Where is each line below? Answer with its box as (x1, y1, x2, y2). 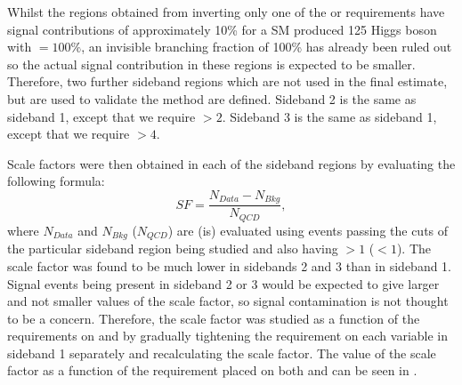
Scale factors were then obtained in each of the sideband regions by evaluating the (7, 154, 456, 172)
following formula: (7, 172, 105, 190)
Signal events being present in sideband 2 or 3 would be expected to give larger (7, 274, 440, 293)
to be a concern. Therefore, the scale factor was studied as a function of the (7, 309, 420, 327)
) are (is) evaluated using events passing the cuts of (167, 221, 449, 239)
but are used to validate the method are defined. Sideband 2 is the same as (7, 89, 417, 108)
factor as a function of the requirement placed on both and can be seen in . (7, 361, 417, 380)
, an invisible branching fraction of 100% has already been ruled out (81, 37, 452, 56)
